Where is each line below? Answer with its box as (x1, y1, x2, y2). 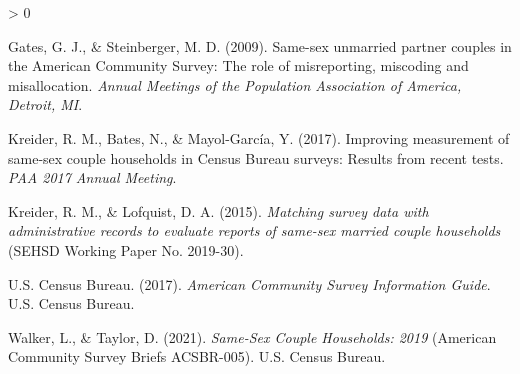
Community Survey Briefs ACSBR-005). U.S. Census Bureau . (8, 346, 386, 367)
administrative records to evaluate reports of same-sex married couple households (8, 220, 501, 241)
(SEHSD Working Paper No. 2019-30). (8, 239, 244, 260)
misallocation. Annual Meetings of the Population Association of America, (8, 74, 462, 95)
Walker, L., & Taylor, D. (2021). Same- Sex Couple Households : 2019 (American (8, 326, 497, 347)
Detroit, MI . (8, 94, 83, 115)
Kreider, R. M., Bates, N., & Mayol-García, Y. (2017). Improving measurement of (8, 127, 510, 148)
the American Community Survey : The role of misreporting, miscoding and (8, 55, 469, 76)
